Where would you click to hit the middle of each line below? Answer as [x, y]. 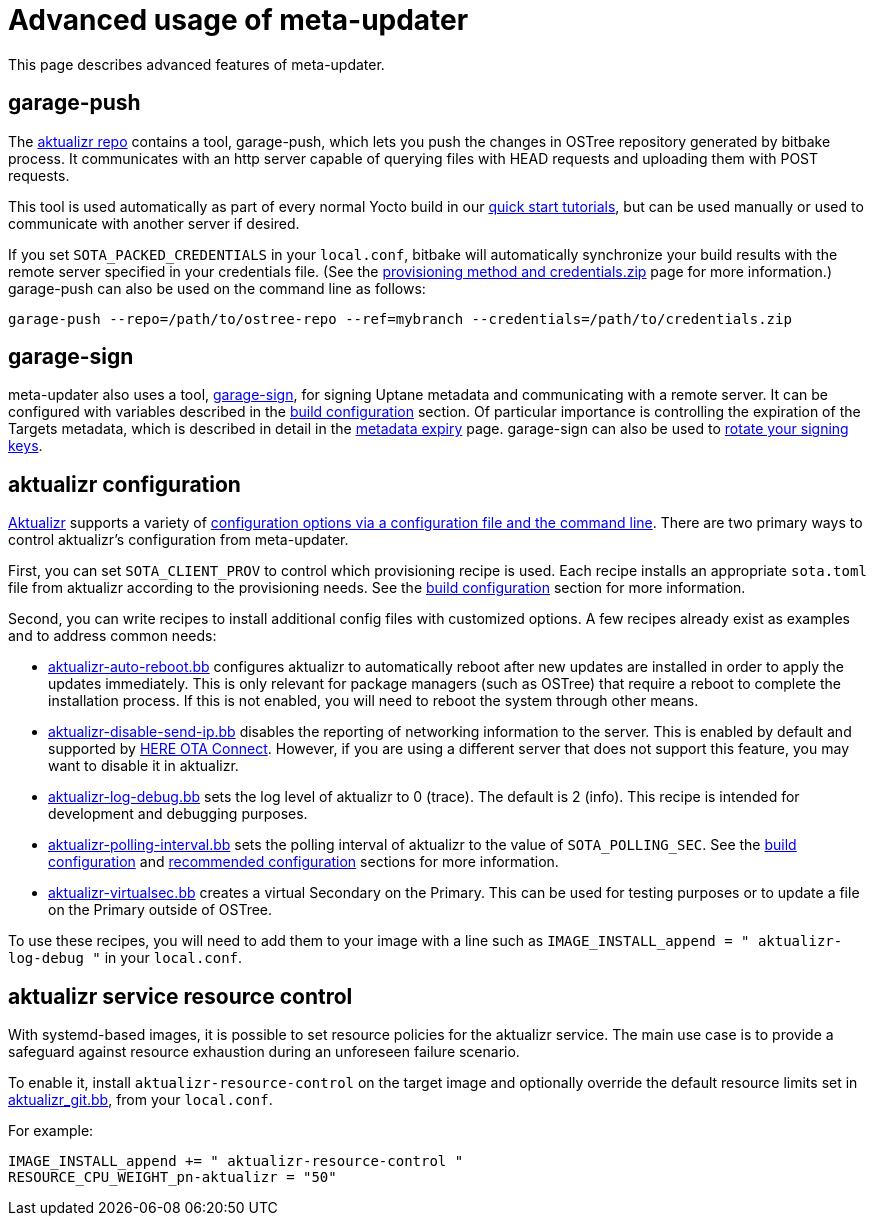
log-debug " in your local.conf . [125, 958]
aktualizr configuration [124, 484]
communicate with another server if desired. [154, 223]
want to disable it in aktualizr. [143, 766]
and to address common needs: [112, 636]
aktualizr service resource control [180, 996]
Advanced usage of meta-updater [238, 20]
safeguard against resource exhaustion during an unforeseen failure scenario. [264, 1052]
